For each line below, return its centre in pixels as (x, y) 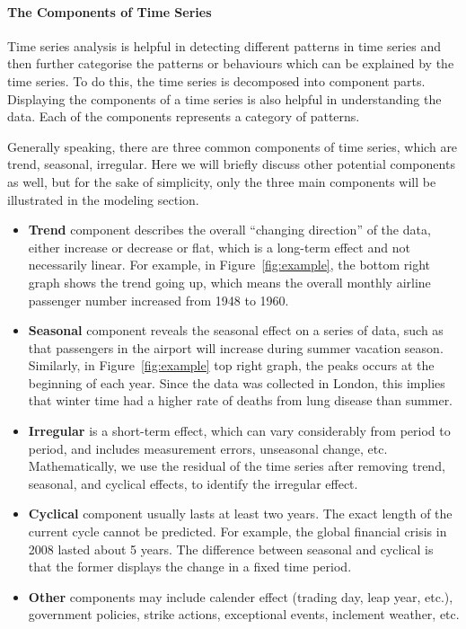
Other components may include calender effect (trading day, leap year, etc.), (241, 596)
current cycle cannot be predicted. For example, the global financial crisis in (237, 532)
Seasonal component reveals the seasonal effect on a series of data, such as (236, 330)
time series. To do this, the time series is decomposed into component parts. (216, 80)
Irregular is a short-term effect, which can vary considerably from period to (239, 431)
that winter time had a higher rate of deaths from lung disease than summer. (241, 400)
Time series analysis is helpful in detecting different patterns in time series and (224, 45)
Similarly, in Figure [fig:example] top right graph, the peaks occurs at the (231, 365)
